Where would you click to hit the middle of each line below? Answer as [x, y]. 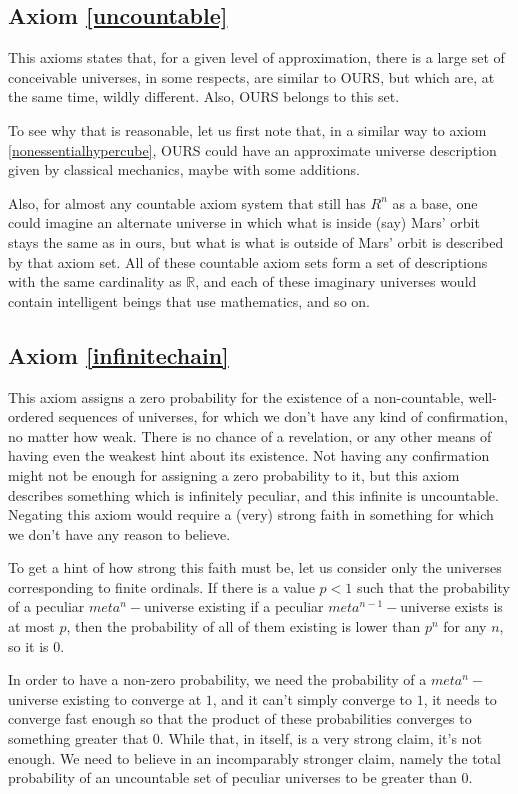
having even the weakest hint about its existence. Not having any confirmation [249, 455]
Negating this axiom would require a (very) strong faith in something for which [251, 514]
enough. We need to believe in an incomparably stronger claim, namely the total [254, 757]
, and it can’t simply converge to [312, 698]
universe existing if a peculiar [234, 606]
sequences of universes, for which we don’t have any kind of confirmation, [283, 416]
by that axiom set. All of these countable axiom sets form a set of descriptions [248, 261]
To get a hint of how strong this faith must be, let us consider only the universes [255, 567]
